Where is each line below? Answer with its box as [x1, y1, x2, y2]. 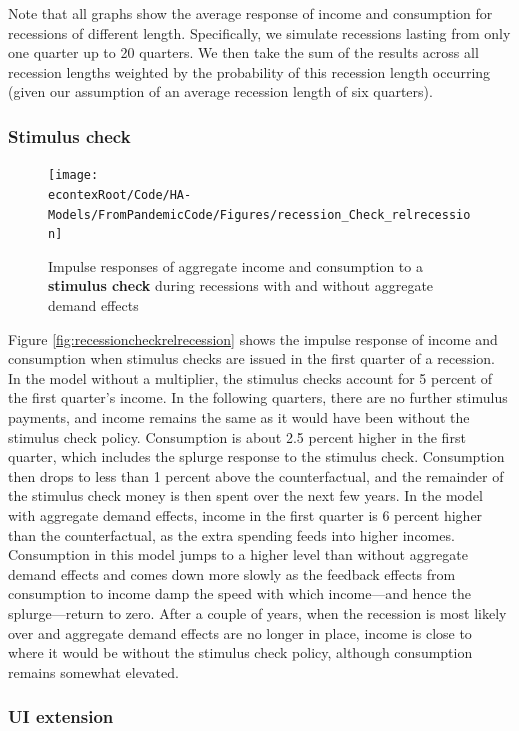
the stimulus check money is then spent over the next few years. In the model [8, 485, 483, 506]
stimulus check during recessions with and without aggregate [48, 275, 434, 296]
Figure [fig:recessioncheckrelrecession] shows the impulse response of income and [8, 328, 498, 349]
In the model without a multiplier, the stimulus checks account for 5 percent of [8, 367, 493, 388]
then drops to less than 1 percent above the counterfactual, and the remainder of [8, 465, 504, 486]
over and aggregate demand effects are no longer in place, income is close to [8, 622, 472, 643]
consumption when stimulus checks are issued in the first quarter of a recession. [8, 348, 495, 369]
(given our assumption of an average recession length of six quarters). [8, 81, 433, 102]
